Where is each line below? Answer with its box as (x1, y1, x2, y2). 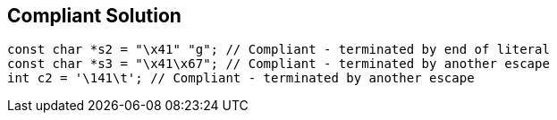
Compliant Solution (7, 4, 181, 27)
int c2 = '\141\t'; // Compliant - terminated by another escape (7, 71, 475, 86)
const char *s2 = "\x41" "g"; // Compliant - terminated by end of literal (7, 42, 550, 57)
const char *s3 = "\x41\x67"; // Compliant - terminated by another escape (7, 56, 550, 72)
